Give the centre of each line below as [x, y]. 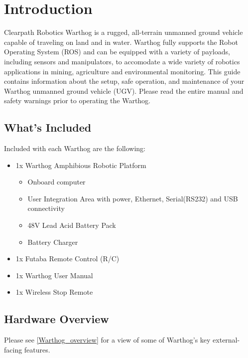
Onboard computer [57, 182]
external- [226, 340]
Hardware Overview [57, 319]
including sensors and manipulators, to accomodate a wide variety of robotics [122, 61]
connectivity [46, 208]
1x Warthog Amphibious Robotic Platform [81, 165]
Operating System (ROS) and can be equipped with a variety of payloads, [117, 52]
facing [13, 349]
